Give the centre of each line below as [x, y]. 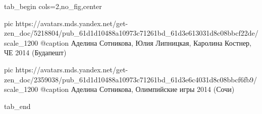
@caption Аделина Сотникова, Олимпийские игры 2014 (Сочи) [138, 89]
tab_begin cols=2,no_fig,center [53, 6]
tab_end [17, 106]
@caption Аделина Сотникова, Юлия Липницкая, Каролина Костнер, [146, 42]
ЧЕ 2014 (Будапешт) [35, 52]
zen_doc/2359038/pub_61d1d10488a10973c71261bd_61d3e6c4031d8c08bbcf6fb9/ [130, 79]
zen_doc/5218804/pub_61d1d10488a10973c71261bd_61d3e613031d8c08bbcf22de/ [131, 33]
